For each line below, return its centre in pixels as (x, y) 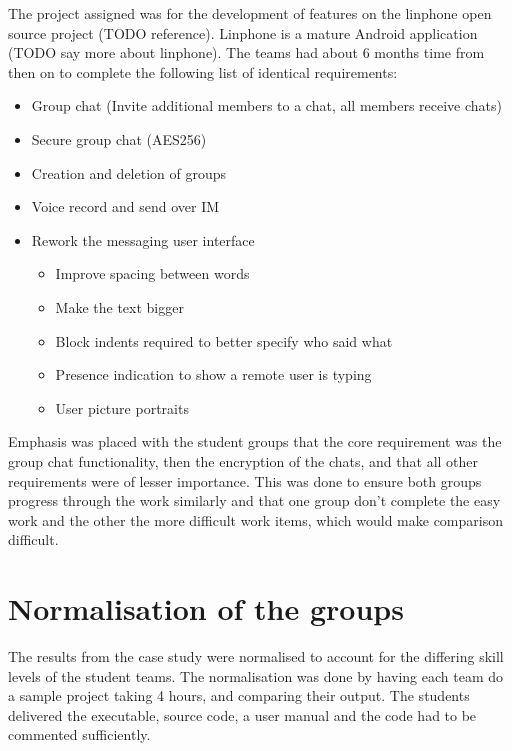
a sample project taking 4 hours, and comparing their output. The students (239, 695)
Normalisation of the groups (206, 608)
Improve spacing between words (152, 273)
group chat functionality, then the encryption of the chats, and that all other (243, 460)
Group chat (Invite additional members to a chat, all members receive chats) (267, 105)
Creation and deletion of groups (129, 172)
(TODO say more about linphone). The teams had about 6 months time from (246, 52)
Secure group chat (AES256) (119, 138)
